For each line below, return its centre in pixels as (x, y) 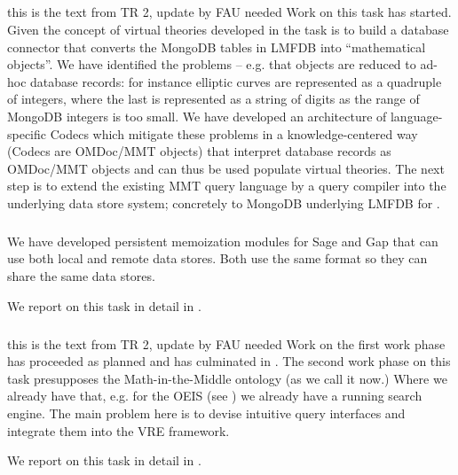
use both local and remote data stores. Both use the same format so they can (217, 258)
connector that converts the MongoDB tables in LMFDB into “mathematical (217, 47)
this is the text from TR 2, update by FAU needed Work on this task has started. (229, 12)
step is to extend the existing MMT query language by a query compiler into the (227, 186)
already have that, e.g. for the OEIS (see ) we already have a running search (215, 396)
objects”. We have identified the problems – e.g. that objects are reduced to (212, 64)
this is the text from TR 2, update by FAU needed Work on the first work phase (226, 343)
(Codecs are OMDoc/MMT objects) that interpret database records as (199, 151)
